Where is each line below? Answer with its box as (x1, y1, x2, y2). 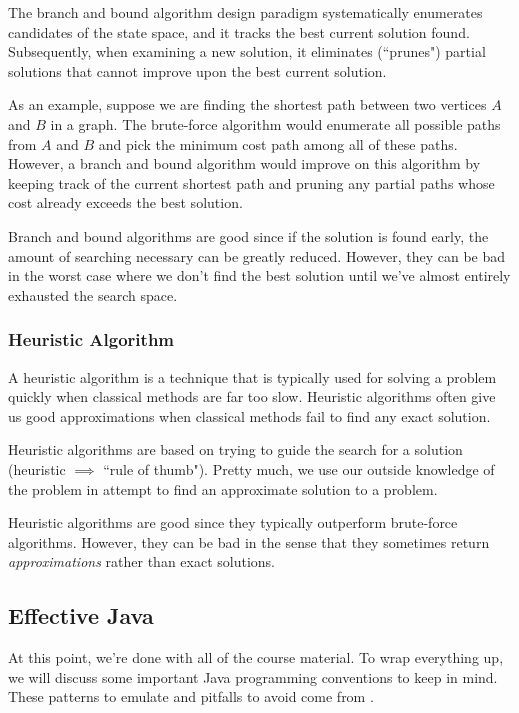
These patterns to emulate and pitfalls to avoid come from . (8, 686, 374, 707)
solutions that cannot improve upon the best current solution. (8, 60, 387, 81)
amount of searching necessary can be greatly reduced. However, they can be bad (8, 245, 505, 266)
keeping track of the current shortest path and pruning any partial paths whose (8, 172, 495, 193)
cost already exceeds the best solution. (8, 192, 243, 213)
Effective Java (8, 600, 154, 631)
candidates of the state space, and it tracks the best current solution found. (8, 21, 470, 42)
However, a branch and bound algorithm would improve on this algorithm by (8, 153, 481, 174)
